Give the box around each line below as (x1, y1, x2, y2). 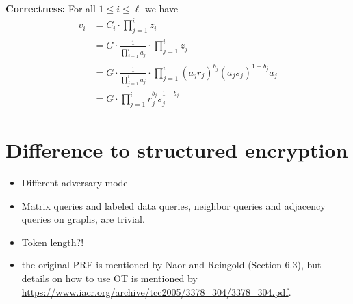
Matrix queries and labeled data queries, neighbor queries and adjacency (21, 198, 326, 212)
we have (144, 1, 179, 15)
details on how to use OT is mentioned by (21, 271, 198, 286)
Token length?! (21, 234, 84, 249)
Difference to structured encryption (5, 136, 348, 164)
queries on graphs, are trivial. (21, 212, 145, 226)
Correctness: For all (5, 1, 96, 15)
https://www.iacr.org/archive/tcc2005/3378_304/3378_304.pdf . (21, 284, 291, 299)
